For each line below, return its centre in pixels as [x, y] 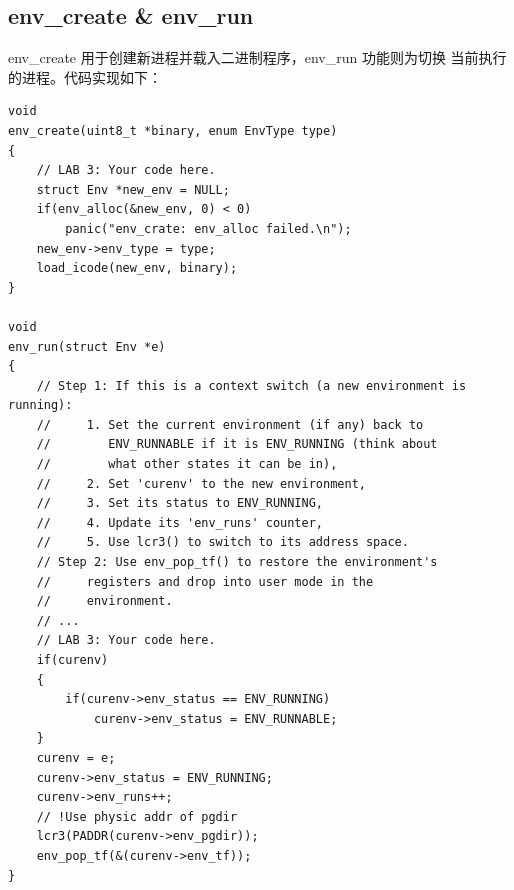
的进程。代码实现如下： [85, 76]
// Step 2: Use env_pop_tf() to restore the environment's [237, 562]
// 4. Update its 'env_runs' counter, [179, 522]
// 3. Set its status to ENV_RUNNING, [179, 503]
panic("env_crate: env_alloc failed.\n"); [208, 228]
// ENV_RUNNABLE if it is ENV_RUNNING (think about [237, 444]
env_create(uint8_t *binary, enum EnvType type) [173, 130]
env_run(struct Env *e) [87, 346]
